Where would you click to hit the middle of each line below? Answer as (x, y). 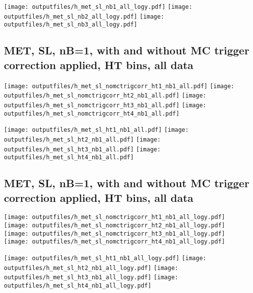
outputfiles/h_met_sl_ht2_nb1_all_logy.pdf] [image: (91, 268)
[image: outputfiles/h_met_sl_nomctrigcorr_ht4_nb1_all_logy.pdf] (115, 242)
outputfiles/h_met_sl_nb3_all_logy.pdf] (71, 25)
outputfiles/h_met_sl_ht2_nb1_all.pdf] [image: (82, 139)
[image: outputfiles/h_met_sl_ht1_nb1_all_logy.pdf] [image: (105, 258)
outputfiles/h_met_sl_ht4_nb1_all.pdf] (69, 158)
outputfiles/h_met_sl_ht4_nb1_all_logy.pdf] (78, 286)
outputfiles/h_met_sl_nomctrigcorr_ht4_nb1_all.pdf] (92, 113)
